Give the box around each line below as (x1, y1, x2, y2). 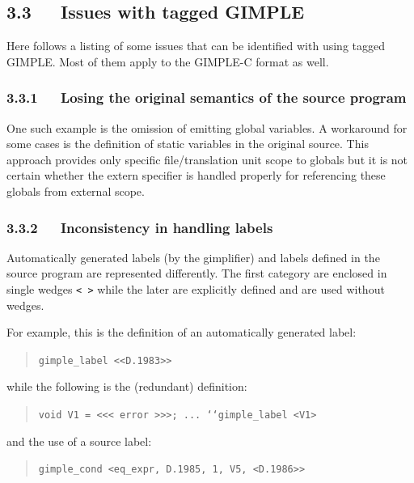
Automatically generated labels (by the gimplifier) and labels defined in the (6, 248, 380, 265)
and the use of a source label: (6, 432, 152, 449)
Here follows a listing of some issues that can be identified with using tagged (6, 37, 385, 54)
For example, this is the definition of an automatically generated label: (6, 324, 357, 341)
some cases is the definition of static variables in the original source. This (6, 135, 369, 152)
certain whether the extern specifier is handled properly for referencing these (6, 167, 386, 184)
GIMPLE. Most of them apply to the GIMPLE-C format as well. (6, 53, 329, 70)
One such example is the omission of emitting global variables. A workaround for (6, 119, 408, 136)
